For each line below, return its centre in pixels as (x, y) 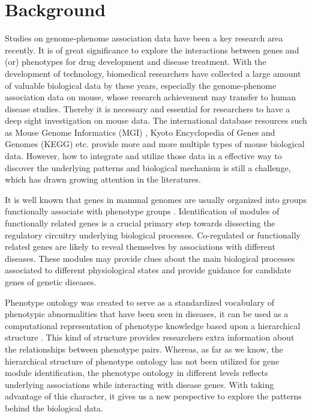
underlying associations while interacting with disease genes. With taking (139, 384)
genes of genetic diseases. (51, 282)
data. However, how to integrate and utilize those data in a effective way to (143, 156)
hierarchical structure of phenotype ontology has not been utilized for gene (142, 361)
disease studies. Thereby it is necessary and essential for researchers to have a (148, 108)
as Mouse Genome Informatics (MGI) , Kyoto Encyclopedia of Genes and (140, 132)
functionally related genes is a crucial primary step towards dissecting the (140, 223)
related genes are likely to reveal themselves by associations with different (140, 247)
